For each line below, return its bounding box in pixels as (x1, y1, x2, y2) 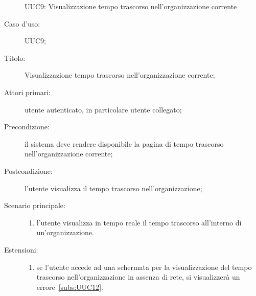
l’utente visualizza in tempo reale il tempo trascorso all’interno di (36, 217, 242, 227)
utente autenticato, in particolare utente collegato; (25, 104, 182, 115)
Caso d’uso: (4, 18, 40, 29)
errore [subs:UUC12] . (36, 281, 103, 292)
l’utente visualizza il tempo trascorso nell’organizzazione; (25, 183, 202, 193)
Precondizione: (4, 121, 50, 132)
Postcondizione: (4, 165, 53, 176)
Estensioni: (4, 244, 38, 255)
